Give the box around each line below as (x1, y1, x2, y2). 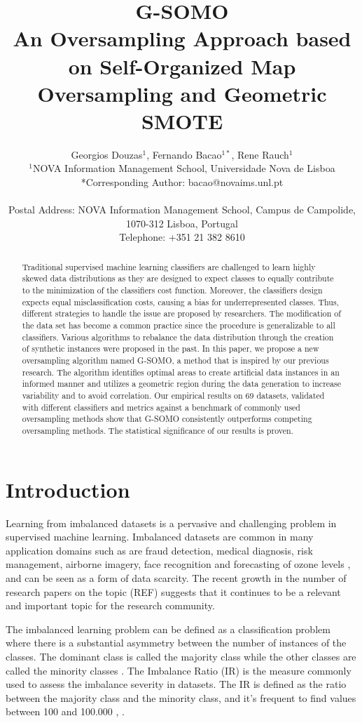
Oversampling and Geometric (37, 79, 327, 107)
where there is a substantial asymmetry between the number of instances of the (6, 635, 347, 650)
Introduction (6, 475, 130, 503)
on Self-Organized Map (68, 51, 296, 80)
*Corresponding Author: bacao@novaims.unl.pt (81, 175, 284, 190)
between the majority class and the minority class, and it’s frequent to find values (6, 690, 356, 705)
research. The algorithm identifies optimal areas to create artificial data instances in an (22, 366, 340, 378)
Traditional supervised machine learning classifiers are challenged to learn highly (22, 260, 316, 272)
